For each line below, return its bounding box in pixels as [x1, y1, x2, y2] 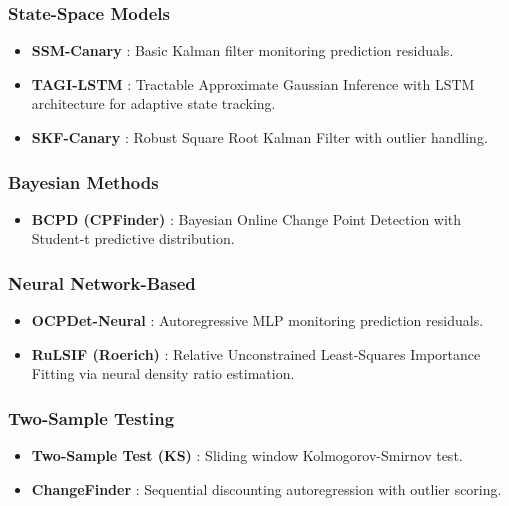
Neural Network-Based [8, 270, 196, 295]
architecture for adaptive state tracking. [31, 93, 276, 114]
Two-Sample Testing [8, 405, 175, 430]
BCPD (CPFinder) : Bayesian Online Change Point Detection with [31, 208, 462, 229]
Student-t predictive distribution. [31, 228, 235, 249]
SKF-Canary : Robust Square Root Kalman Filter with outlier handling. [31, 127, 488, 147]
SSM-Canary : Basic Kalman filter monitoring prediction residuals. [31, 40, 454, 61]
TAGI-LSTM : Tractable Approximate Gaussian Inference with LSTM [31, 73, 475, 94]
